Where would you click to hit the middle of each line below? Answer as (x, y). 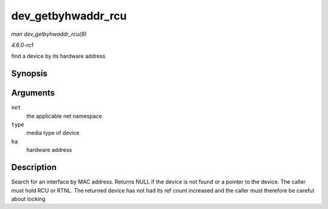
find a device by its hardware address (58, 56)
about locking (28, 199)
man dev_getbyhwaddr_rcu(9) (49, 34)
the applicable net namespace (64, 116)
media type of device (53, 133)
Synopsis (29, 74)
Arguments (33, 93)
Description (34, 167)
